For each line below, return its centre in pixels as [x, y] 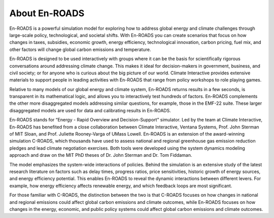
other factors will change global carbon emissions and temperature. [80, 49]
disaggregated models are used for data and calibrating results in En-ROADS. [90, 110]
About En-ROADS [47, 13]
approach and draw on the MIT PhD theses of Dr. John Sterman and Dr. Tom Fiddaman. [101, 155]
